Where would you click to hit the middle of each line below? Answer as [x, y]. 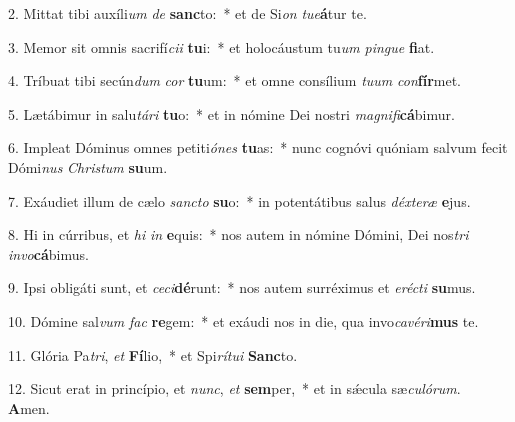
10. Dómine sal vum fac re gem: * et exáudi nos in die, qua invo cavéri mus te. [243, 320]
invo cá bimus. [48, 253]
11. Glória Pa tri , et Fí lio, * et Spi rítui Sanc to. [153, 354]
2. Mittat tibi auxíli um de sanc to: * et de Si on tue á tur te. [187, 13]
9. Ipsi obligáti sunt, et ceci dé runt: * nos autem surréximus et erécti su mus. [242, 287]
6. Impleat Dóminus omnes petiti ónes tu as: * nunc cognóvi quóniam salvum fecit [258, 147]
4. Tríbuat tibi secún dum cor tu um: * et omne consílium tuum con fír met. [234, 80]
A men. [29, 407]
